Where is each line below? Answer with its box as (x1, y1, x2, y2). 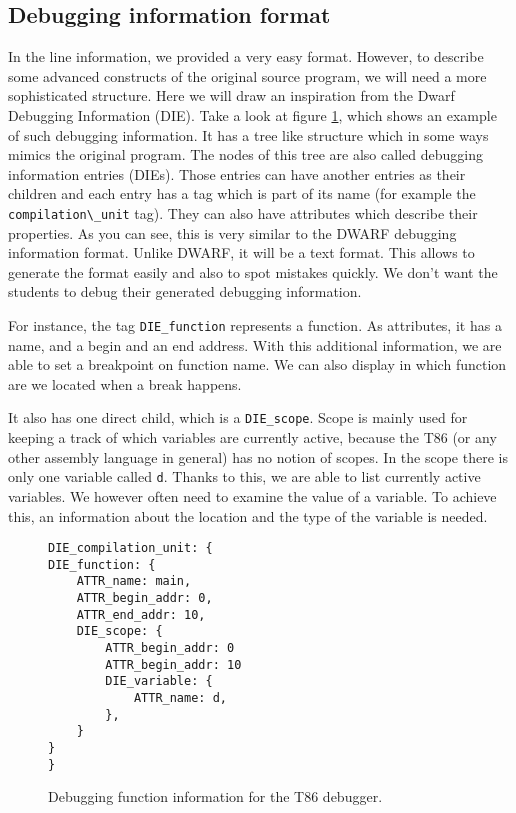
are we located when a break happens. (8, 373, 242, 394)
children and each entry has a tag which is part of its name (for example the (8, 183, 476, 204)
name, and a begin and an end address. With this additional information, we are (8, 334, 502, 355)
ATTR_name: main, (76, 574, 192, 589)
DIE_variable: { (105, 674, 213, 689)
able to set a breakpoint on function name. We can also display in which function (8, 354, 507, 375)
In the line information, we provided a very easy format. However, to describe (8, 46, 484, 67)
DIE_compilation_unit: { (48, 541, 213, 556)
